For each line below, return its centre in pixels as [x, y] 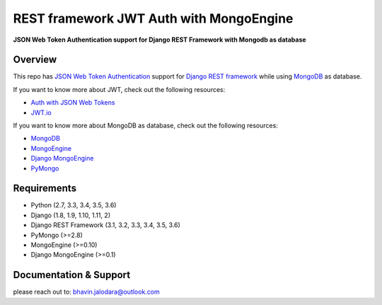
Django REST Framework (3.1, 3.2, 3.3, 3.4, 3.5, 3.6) [105, 225]
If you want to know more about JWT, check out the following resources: [119, 89]
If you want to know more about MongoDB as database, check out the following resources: [146, 126]
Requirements [45, 189]
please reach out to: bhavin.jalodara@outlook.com [87, 292]
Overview [35, 60]
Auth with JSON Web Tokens [73, 103]
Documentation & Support [72, 275]
